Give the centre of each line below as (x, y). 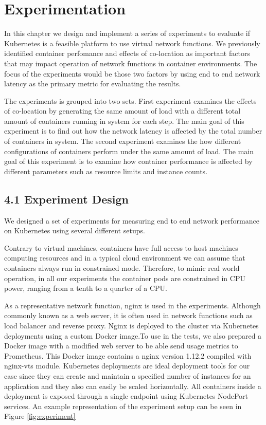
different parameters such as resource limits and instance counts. (106, 171)
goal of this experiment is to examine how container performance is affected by (128, 161)
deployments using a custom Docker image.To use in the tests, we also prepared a (133, 335)
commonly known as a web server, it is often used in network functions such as (128, 315)
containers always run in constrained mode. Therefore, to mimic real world (122, 268)
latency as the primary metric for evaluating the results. (93, 84)
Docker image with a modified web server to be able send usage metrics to (121, 346)
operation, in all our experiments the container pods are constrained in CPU (125, 278)
